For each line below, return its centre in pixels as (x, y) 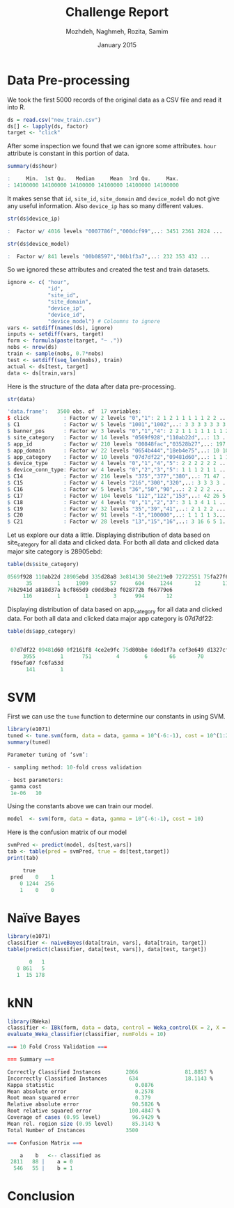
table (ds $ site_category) (43, 564)
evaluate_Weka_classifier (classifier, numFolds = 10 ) (87, 1035)
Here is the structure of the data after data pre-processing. (92, 386)
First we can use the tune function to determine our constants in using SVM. (116, 716)
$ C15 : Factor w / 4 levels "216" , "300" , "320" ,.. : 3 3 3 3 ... (119, 483)
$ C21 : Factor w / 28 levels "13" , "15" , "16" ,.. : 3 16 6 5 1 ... (119, 522)
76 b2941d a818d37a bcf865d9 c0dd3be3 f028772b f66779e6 (90, 590)
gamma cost (26, 786)
